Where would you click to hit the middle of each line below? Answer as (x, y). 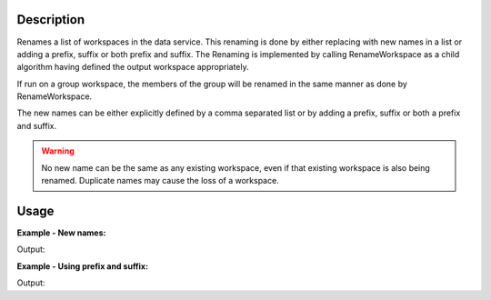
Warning (58, 151)
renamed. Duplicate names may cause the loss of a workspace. (160, 181)
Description (51, 20)
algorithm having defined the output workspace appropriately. (133, 67)
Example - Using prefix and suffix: (83, 266)
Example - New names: (61, 233)
